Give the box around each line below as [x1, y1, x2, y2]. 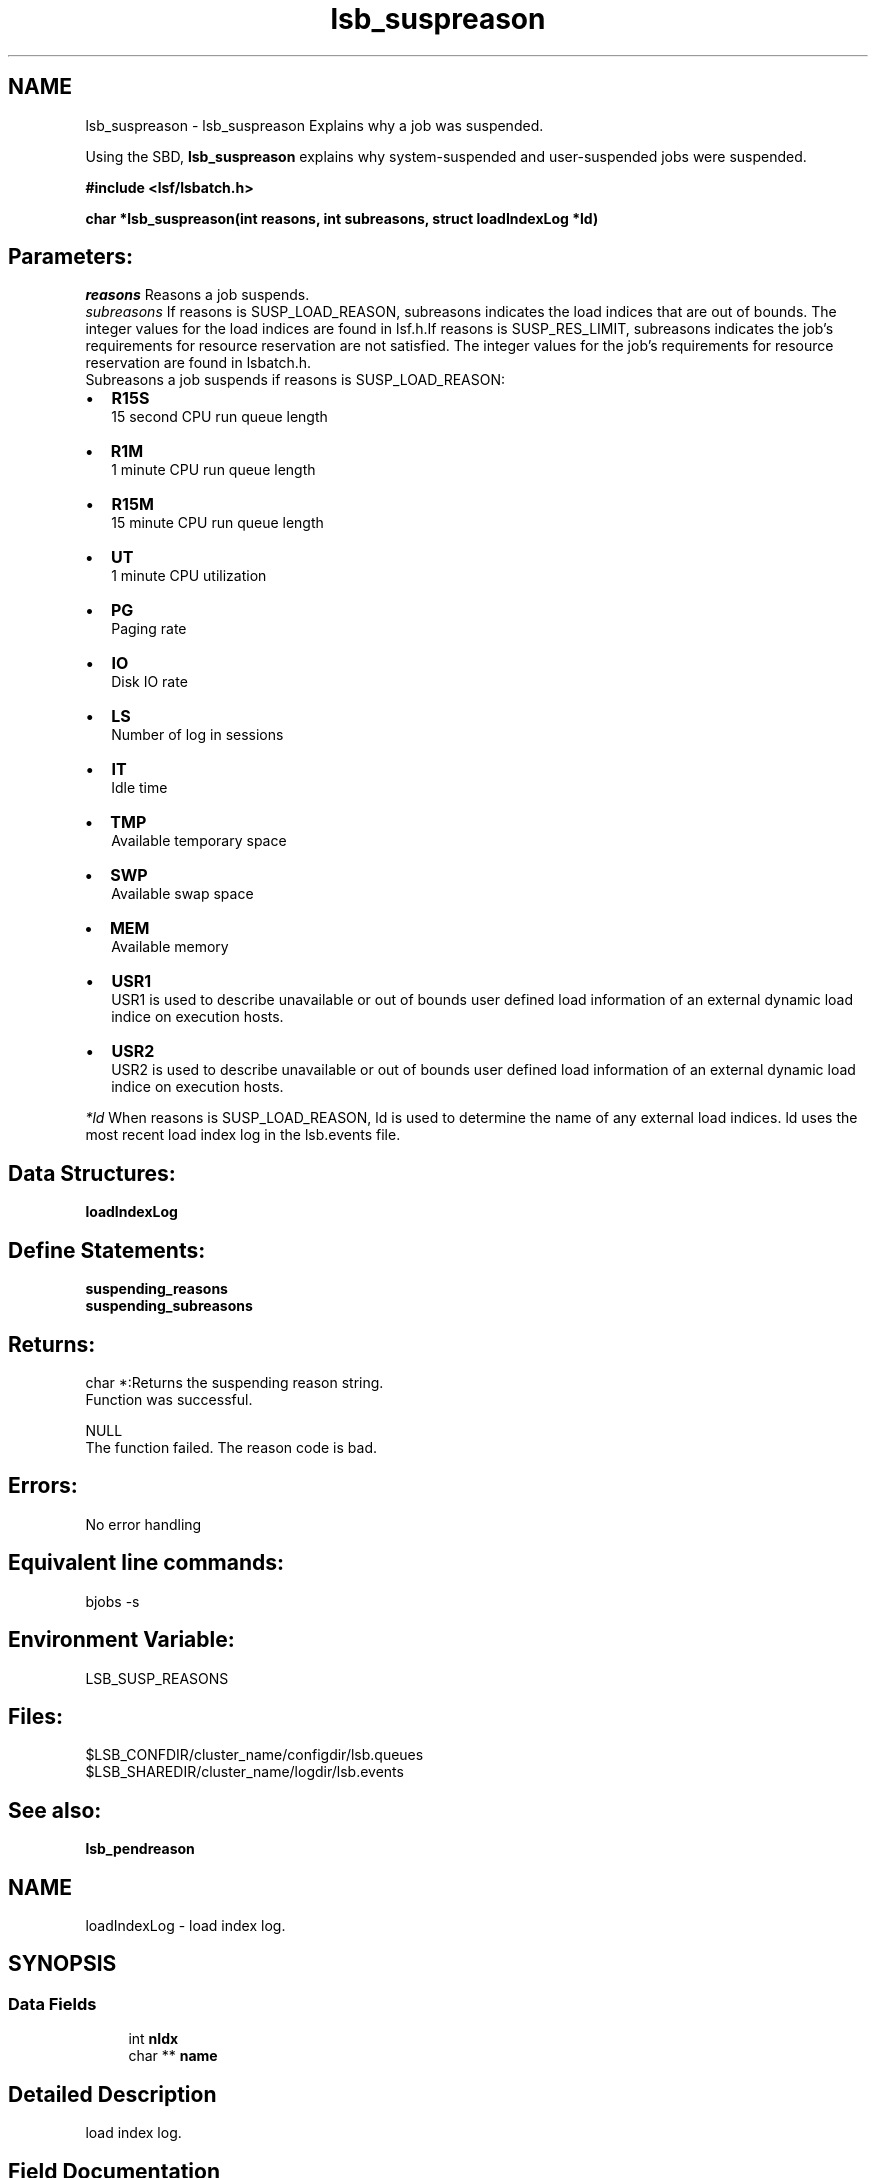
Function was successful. [85, 1390, 253, 1408]
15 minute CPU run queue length [111, 514, 324, 532]
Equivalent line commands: [8, 1550, 285, 1576]
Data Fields [8, 1993, 97, 2014]
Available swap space [111, 885, 254, 903]
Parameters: [8, 244, 133, 270]
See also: [8, 1797, 102, 1823]
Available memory [111, 938, 229, 956]
